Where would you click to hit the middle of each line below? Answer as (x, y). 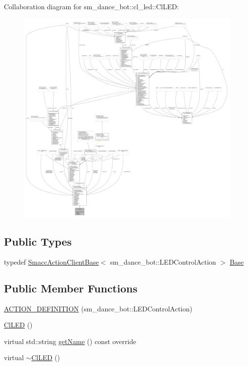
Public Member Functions (71, 288)
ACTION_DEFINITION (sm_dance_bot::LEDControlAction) (98, 308)
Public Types (38, 241)
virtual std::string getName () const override (70, 341)
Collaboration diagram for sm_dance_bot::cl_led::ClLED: (92, 6)
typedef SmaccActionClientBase (51, 261)
